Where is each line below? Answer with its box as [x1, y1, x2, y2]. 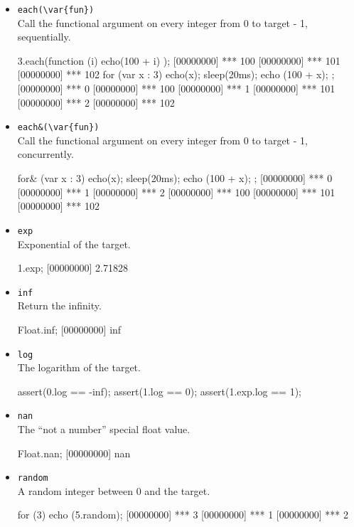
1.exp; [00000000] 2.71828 [17, 260, 128, 275]
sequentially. [17, 29, 71, 44]
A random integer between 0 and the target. [17, 483, 210, 498]
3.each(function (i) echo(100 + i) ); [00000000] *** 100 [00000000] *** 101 [17, 53, 340, 68]
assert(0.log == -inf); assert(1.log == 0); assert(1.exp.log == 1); [17, 383, 301, 398]
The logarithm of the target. [17, 360, 141, 375]
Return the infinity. [17, 298, 102, 313]
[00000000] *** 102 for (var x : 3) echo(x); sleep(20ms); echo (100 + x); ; [17, 67, 335, 82]
